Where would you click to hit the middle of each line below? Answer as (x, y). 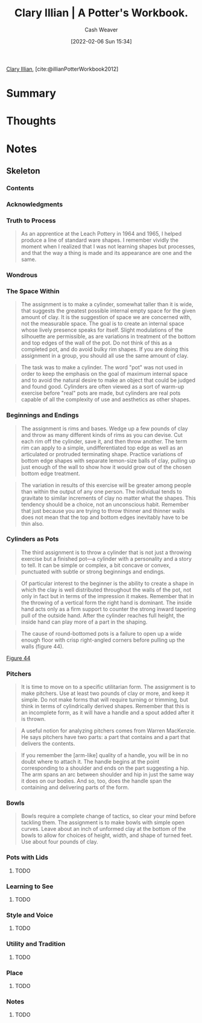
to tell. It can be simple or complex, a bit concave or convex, (96, 565)
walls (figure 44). (43, 646)
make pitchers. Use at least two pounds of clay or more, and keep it (105, 693)
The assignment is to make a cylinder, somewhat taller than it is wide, (107, 305)
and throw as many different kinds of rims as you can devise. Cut (102, 434)
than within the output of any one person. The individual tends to (101, 491)
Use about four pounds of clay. (59, 842)
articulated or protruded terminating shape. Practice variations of (102, 454)
